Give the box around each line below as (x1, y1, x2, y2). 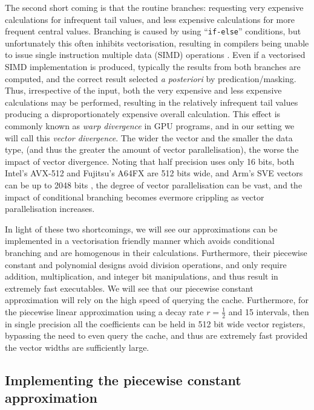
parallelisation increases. (5, 202, 95, 215)
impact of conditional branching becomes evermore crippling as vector (5, 190, 264, 203)
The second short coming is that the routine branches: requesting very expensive (5, 1, 304, 13)
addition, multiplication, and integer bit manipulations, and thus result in (5, 270, 278, 283)
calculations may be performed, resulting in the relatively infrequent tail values (5, 95, 298, 108)
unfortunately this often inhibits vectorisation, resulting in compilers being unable (5, 36, 309, 49)
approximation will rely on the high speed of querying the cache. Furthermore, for (5, 293, 309, 306)
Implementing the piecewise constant (5, 370, 241, 389)
